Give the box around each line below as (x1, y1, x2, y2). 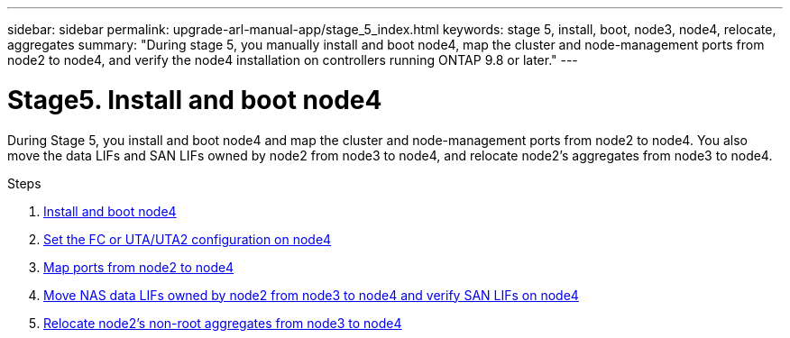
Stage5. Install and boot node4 (7, 84, 382, 115)
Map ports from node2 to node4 (43, 259, 234, 275)
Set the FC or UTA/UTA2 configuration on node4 (43, 231, 332, 247)
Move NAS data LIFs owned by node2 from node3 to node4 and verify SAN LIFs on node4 (43, 287, 579, 303)
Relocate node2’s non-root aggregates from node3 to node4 (43, 315, 402, 331)
